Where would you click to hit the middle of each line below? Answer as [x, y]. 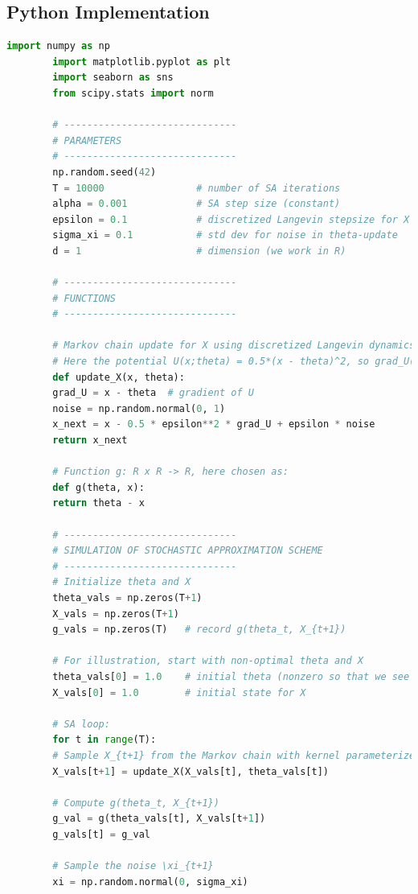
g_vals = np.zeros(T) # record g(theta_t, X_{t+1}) [199, 630]
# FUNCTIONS [84, 298]
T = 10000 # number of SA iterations [197, 188]
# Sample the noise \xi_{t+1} [133, 866]
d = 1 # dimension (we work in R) [199, 251]
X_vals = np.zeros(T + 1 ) [116, 614]
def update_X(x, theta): [119, 377]
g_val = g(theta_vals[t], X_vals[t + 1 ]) [159, 819]
